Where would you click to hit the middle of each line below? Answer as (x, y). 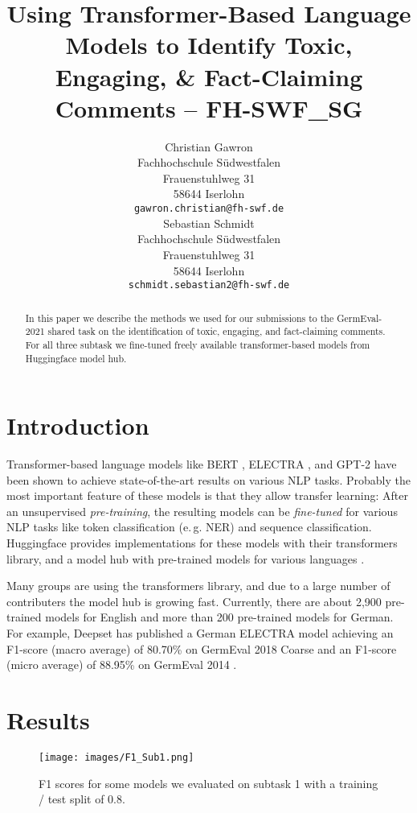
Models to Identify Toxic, (209, 45)
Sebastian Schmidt (209, 223)
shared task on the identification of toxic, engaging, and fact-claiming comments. (217, 331)
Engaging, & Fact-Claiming (209, 76)
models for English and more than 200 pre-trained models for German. (219, 617)
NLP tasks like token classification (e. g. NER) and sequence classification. (189, 527)
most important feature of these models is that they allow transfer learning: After (207, 495)
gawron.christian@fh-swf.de (209, 209)
